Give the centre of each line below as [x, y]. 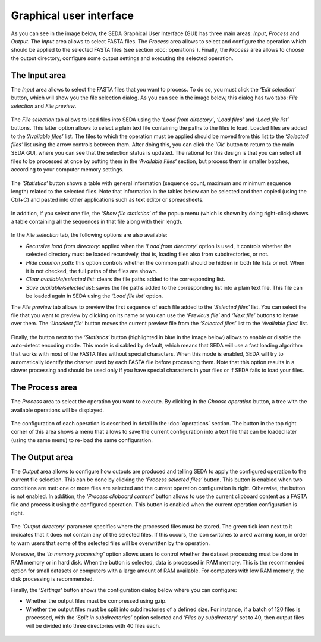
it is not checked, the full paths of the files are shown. [92, 271]
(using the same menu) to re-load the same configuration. [82, 440]
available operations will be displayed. [57, 410]
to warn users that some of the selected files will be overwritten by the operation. [111, 543]
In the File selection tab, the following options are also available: [89, 235]
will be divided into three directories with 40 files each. [93, 626]
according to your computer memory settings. [67, 170]
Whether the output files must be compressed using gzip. [96, 601]
